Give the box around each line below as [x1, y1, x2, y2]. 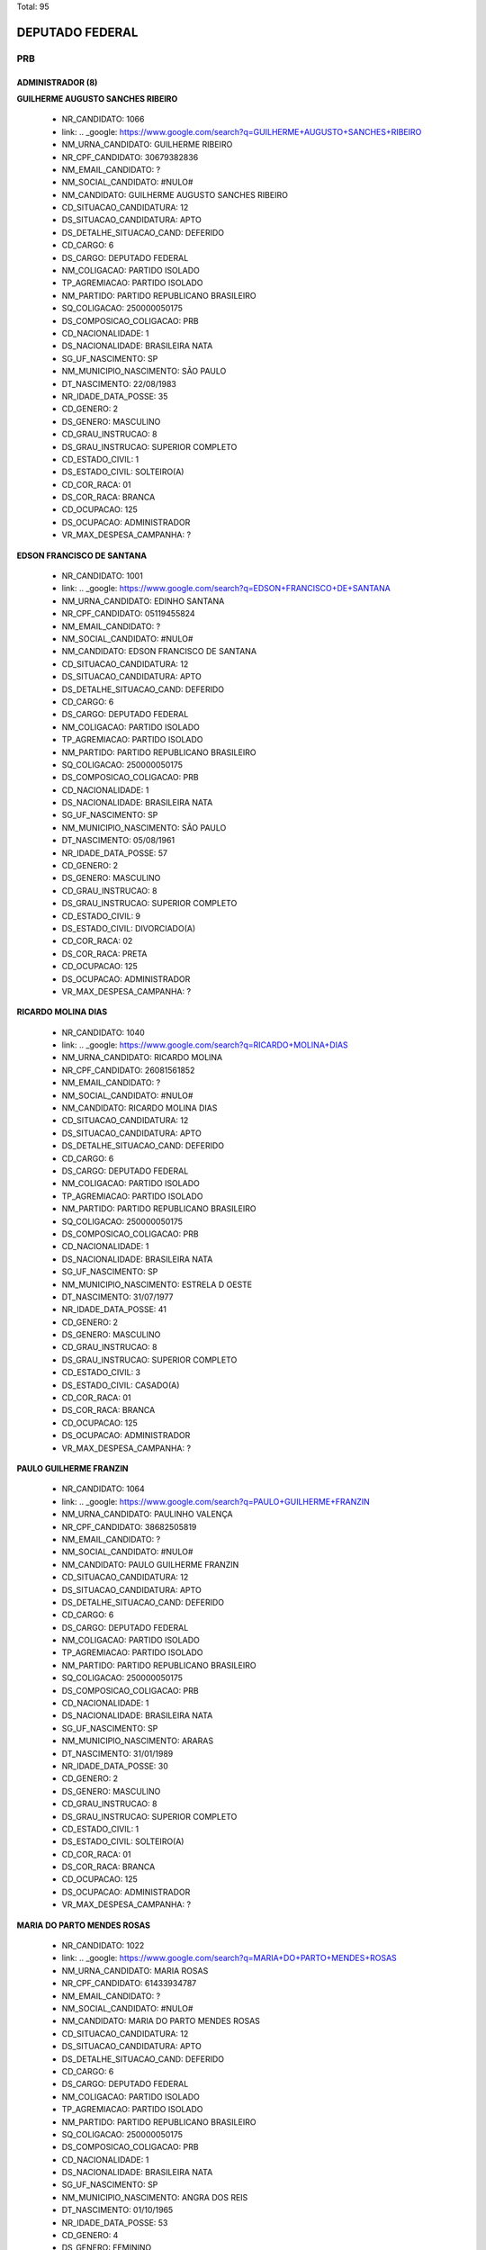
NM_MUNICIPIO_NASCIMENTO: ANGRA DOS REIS [61, 2191, 248, 2202]
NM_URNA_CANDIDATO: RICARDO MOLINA [61, 1052, 223, 1063]
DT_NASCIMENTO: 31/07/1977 [61, 1291, 175, 1302]
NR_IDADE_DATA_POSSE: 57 [61, 847, 168, 859]
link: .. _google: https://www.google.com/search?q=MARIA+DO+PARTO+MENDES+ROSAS [61, 1953, 398, 1964]
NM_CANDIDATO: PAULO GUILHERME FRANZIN [61, 1559, 239, 1570]
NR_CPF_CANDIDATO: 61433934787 [61, 1978, 197, 1989]
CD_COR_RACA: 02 [61, 936, 133, 947]
